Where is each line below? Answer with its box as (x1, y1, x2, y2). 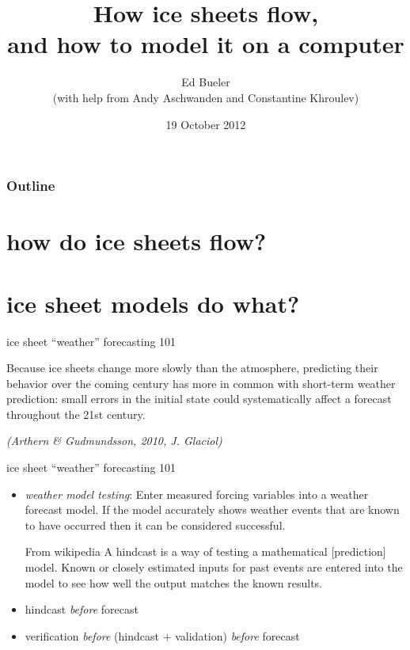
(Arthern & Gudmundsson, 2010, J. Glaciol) (6, 432, 222, 449)
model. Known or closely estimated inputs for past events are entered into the (25, 559, 403, 576)
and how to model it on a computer (7, 28, 404, 60)
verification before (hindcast (25, 627, 159, 644)
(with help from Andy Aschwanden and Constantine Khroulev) (52, 89, 359, 105)
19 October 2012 (165, 116, 246, 132)
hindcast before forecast (25, 601, 139, 618)
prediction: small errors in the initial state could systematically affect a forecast (6, 390, 392, 407)
